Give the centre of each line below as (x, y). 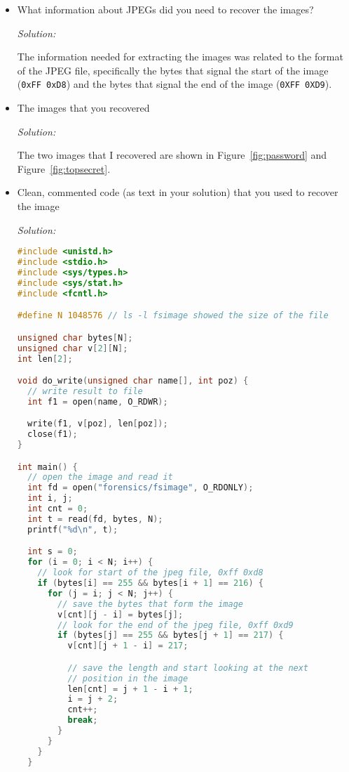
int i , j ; (50, 498)
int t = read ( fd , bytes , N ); (95, 519)
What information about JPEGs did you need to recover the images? (165, 9)
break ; (83, 720)
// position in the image (128, 678)
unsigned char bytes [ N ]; (75, 338)
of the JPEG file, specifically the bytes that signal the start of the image (173, 70)
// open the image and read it (100, 477)
